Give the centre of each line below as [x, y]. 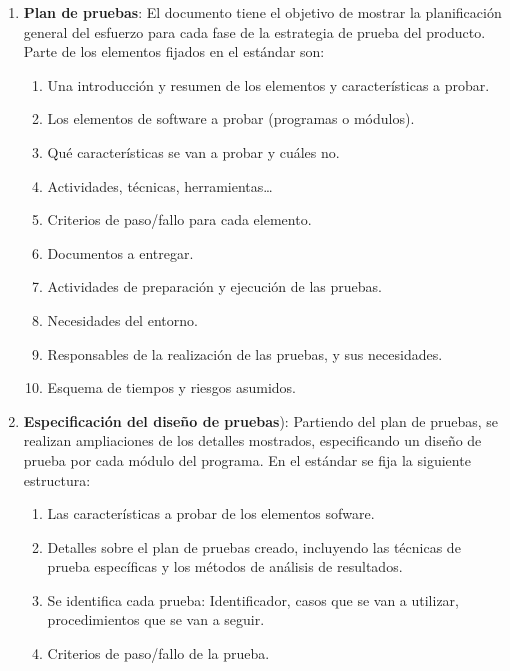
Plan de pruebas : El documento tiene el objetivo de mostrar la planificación [262, 12]
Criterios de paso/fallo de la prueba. [158, 653]
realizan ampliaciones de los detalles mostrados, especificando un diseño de [252, 440]
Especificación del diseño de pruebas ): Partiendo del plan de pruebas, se [261, 420]
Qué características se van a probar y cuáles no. [193, 151]
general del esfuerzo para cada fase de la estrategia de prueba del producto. [254, 31]
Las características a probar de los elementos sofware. [211, 513]
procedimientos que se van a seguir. [156, 619]
